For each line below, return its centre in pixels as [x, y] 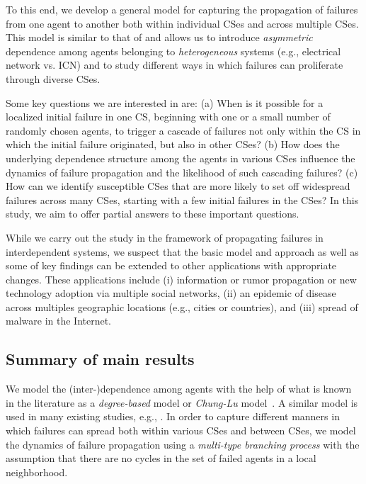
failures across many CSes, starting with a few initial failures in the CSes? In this [182, 199]
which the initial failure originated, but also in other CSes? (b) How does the [173, 144]
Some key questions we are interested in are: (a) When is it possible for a [165, 102]
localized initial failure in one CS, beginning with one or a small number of [168, 117]
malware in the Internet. [59, 321]
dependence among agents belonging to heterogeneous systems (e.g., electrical [173, 51]
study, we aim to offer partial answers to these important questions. [153, 214]
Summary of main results [100, 359]
